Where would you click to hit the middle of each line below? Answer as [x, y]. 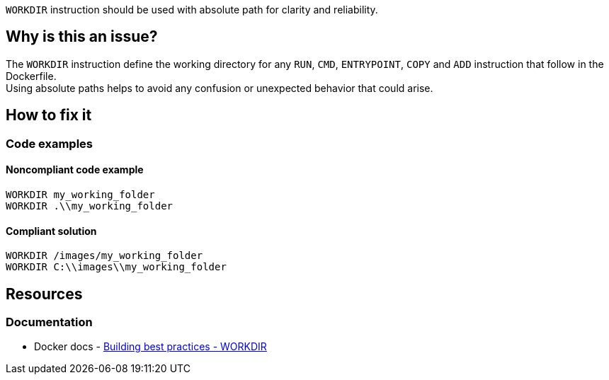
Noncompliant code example [75, 170]
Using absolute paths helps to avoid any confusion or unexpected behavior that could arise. [220, 88]
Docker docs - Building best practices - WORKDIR [150, 347]
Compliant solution [51, 231]
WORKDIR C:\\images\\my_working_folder [116, 267]
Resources [44, 294]
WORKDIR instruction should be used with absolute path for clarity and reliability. [192, 10]
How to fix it [49, 115]
